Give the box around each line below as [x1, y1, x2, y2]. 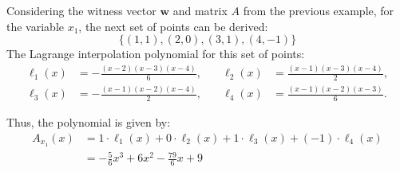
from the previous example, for [243, 2, 394, 18]
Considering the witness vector [6, 2, 156, 18]
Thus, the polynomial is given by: [6, 114, 171, 131]
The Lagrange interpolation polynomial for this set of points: [6, 45, 305, 62]
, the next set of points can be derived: [78, 18, 268, 34]
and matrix [172, 2, 228, 18]
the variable [6, 18, 64, 34]
